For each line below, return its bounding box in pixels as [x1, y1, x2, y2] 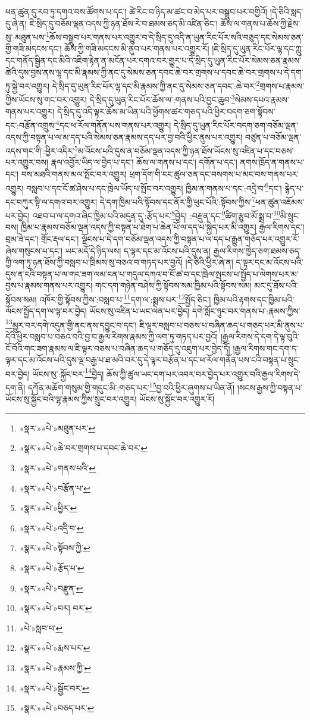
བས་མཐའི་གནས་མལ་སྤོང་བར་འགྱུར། [21, 168, 127, 180]
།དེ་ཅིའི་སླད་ [270, 5, 303, 17]
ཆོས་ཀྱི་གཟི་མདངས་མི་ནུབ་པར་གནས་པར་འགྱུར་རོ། [64, 42, 209, 55]
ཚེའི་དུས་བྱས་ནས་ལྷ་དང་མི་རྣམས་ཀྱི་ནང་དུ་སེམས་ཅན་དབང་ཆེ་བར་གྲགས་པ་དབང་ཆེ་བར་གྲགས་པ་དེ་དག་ [5, 65, 303, 78]
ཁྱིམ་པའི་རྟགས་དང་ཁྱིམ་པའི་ [213, 293, 295, 305]
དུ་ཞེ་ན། [5, 17, 27, 29]
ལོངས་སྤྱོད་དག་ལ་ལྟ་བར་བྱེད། [5, 305, 87, 317]
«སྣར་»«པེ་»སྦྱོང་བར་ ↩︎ [19, 681, 89, 694]
